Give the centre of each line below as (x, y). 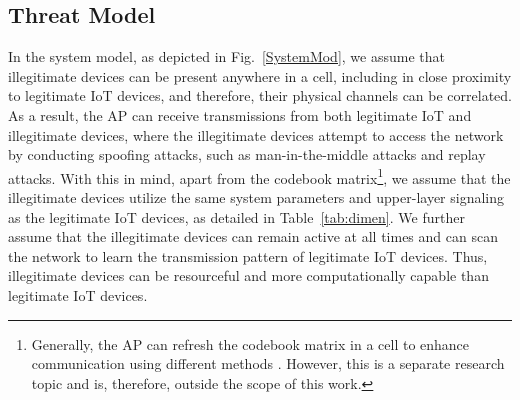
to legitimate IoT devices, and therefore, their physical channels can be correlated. (260, 95)
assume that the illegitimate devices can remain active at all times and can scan (253, 236)
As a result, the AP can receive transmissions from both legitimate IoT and (240, 114)
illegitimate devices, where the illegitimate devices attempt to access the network (256, 134)
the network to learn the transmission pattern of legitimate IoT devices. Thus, (248, 255)
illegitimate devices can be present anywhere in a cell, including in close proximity (260, 75)
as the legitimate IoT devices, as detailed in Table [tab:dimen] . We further (236, 216)
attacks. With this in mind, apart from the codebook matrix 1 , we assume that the (259, 176)
